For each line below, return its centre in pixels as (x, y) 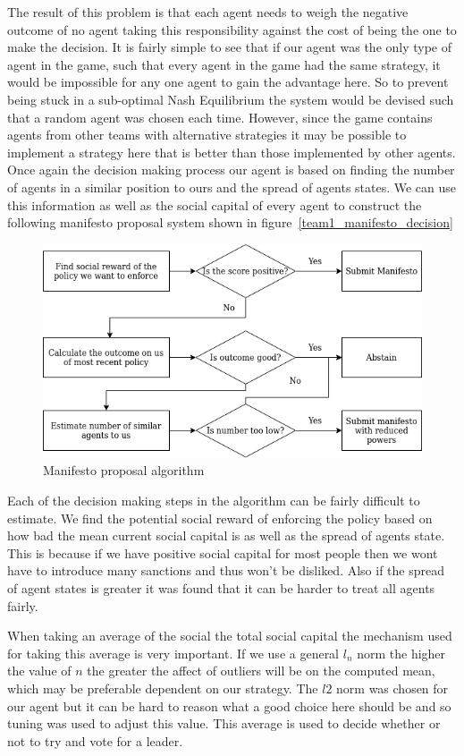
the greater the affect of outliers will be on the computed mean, (261, 671)
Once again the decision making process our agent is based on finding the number (231, 170)
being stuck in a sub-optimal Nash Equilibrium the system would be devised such (231, 99)
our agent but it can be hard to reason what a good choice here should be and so (229, 705)
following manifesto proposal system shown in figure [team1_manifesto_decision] (230, 222)
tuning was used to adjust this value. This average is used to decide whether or (224, 723)
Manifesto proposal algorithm (124, 470)
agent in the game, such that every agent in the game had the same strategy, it (224, 64)
